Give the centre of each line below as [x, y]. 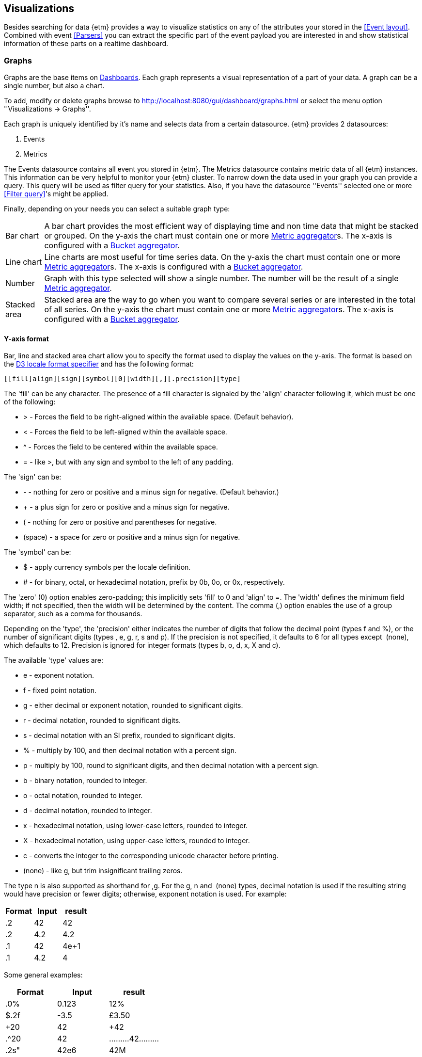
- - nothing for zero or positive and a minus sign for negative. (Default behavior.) [151, 492]
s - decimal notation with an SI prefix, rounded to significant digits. [129, 736]
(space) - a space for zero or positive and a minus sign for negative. [132, 537]
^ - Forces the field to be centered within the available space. [121, 447]
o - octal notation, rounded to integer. [83, 796]
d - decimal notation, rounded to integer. [88, 811]
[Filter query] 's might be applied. [56, 194]
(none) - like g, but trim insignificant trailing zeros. [103, 871]
